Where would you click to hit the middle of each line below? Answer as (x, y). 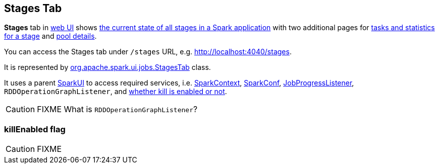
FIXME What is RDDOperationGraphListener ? (117, 109)
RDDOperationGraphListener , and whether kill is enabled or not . (116, 92)
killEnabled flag (35, 129)
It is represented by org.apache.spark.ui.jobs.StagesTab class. (107, 67)
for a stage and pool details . (50, 36)
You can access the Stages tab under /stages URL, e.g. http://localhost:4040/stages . (148, 52)
